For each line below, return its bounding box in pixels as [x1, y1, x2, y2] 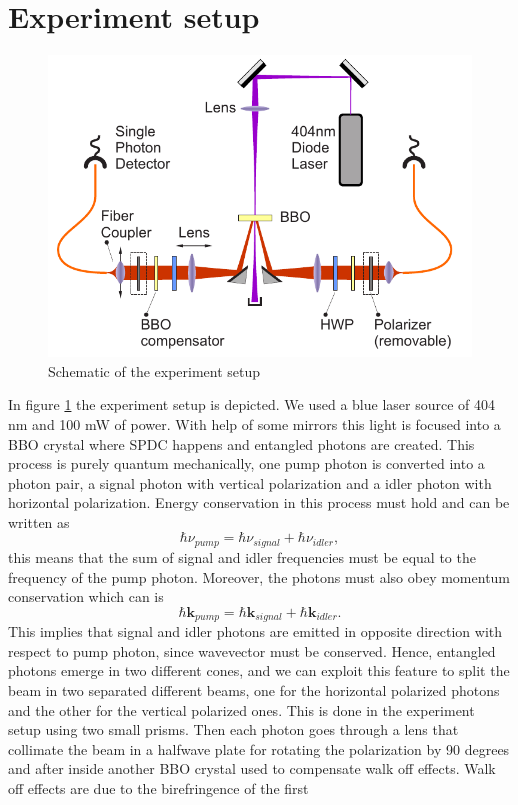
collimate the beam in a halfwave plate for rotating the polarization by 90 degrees [8, 738, 510, 759]
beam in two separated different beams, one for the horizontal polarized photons [8, 679, 500, 700]
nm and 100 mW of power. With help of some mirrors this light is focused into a [8, 413, 501, 434]
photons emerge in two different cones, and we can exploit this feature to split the [8, 660, 510, 681]
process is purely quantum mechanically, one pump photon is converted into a [8, 453, 485, 474]
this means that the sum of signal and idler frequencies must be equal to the [8, 546, 476, 567]
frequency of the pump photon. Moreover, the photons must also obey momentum [8, 566, 511, 587]
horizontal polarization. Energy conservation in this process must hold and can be [8, 492, 510, 513]
